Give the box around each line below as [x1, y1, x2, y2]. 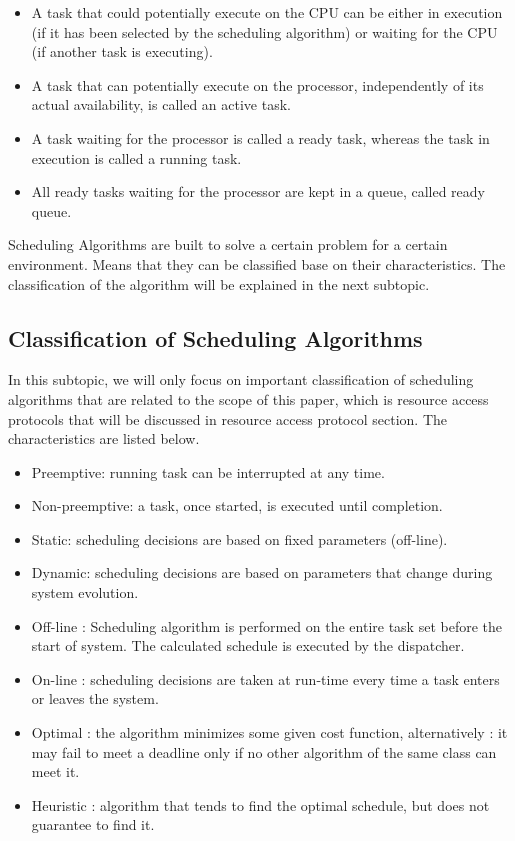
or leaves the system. [31, 688, 159, 709]
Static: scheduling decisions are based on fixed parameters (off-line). [31, 528, 448, 549]
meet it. [31, 761, 80, 782]
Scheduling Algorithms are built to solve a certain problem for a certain [8, 234, 448, 255]
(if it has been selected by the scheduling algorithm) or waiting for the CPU [31, 21, 498, 42]
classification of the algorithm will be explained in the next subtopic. [8, 273, 430, 294]
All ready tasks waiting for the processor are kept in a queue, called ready [31, 181, 485, 202]
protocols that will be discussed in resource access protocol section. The [8, 408, 447, 429]
